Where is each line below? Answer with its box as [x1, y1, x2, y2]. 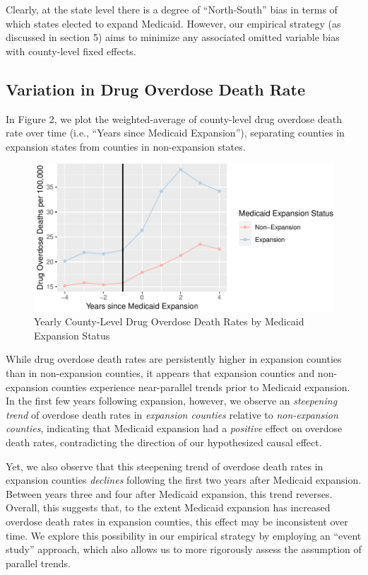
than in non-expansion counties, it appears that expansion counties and [6, 366, 315, 381]
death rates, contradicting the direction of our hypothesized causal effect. [6, 435, 322, 450]
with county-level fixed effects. [6, 43, 136, 58]
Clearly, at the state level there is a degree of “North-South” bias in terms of [6, 2, 338, 16]
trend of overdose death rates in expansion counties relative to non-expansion [6, 407, 338, 422]
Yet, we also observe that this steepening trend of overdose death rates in [6, 458, 324, 473]
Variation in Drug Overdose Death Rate [6, 78, 306, 100]
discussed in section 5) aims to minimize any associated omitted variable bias [6, 30, 340, 45]
